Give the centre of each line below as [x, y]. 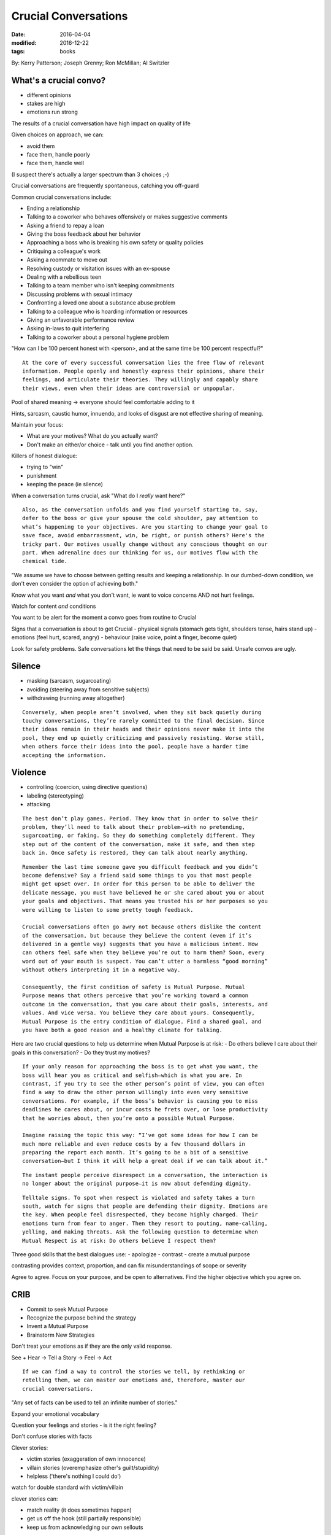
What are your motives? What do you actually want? [92, 436]
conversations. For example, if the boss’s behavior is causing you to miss [140, 1101]
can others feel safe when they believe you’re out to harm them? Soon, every [143, 953]
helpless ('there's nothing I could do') [74, 1476]
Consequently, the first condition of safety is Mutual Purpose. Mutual [134, 987]
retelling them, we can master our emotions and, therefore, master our [134, 1380]
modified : [24, 42]
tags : [18, 52]
